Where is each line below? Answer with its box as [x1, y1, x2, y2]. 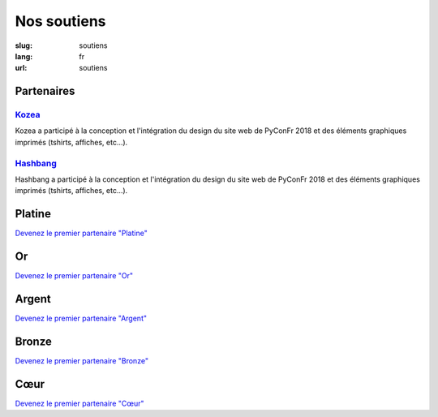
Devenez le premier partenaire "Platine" [15, 228, 148, 239]
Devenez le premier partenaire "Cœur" [15, 398, 145, 408]
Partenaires [15, 84, 75, 98]
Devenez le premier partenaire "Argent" [15, 313, 148, 324]
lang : [15, 51, 33, 61]
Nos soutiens [15, 12, 106, 30]
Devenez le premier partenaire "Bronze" [15, 356, 149, 366]
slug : [15, 41, 32, 50]
